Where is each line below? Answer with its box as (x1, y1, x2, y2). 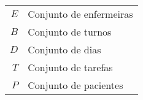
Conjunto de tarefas (28, 60, 113, 74)
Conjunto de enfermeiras (28, 7, 133, 21)
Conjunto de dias (28, 42, 101, 56)
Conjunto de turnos (28, 25, 112, 39)
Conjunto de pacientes (28, 78, 123, 92)
